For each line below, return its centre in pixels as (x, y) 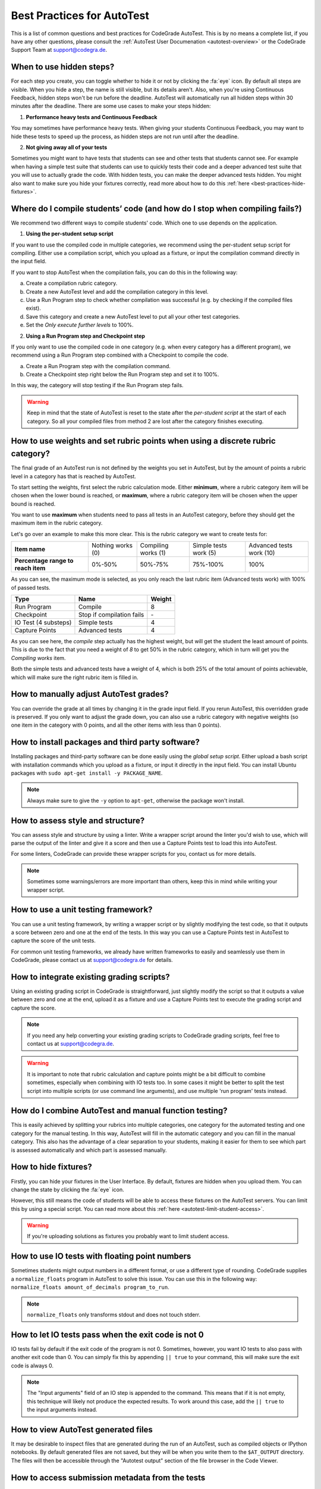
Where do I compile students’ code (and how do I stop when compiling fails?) (157, 208)
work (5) (204, 553)
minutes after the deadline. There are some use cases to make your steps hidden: (111, 106)
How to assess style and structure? (78, 820)
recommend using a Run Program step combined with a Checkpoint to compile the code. (120, 355)
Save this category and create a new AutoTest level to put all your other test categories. (133, 316)
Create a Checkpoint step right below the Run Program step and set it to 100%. (122, 375)
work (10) (262, 553)
